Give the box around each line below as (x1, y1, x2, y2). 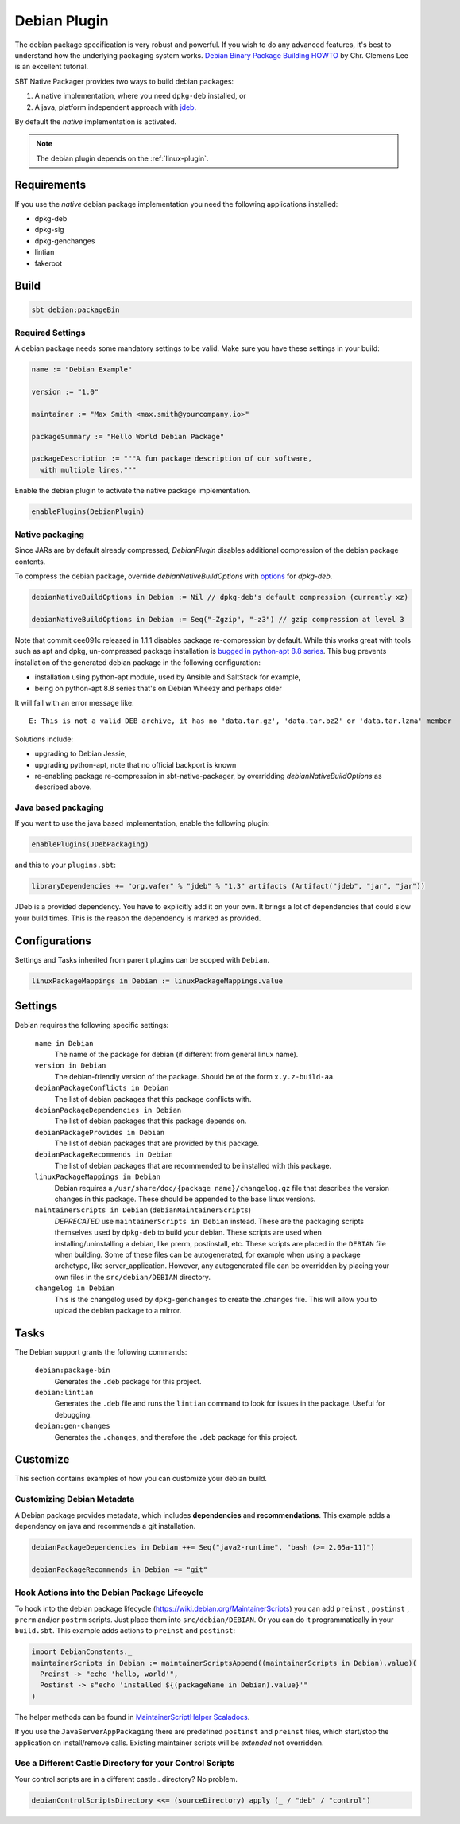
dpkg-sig (34, 225, 64, 235)
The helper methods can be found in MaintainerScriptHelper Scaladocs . (14, 1712, 250, 1721)
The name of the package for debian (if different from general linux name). (54, 1049, 299, 1059)
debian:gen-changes (34, 1421, 110, 1431)
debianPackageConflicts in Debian (34, 1083, 169, 1093)
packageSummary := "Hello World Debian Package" (31, 432, 225, 441)
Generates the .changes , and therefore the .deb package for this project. (54, 1432, 298, 1441)
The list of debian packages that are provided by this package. (54, 1138, 260, 1149)
